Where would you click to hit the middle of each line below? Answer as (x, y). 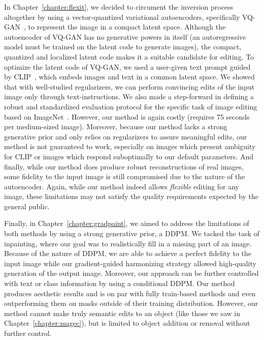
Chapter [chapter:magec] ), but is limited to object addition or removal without (127, 323)
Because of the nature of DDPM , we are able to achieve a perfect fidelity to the (128, 253)
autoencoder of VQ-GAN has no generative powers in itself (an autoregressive (125, 36)
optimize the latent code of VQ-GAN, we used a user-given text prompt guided (127, 66)
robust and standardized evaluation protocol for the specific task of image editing (131, 106)
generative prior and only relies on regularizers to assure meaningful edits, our (126, 136)
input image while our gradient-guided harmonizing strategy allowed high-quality (130, 263)
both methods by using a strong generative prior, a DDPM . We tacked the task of (132, 233)
